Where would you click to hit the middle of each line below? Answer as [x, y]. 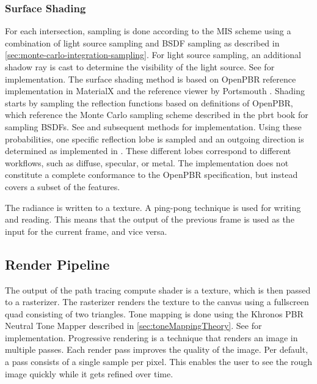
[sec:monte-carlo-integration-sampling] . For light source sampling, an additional [153, 55]
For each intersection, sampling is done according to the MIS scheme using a [148, 31]
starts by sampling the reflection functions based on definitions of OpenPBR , [149, 102]
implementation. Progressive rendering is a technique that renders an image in [151, 337]
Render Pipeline [57, 264]
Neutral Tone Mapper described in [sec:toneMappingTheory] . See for [133, 326]
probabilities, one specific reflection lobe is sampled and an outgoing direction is [155, 138]
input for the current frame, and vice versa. [86, 231]
